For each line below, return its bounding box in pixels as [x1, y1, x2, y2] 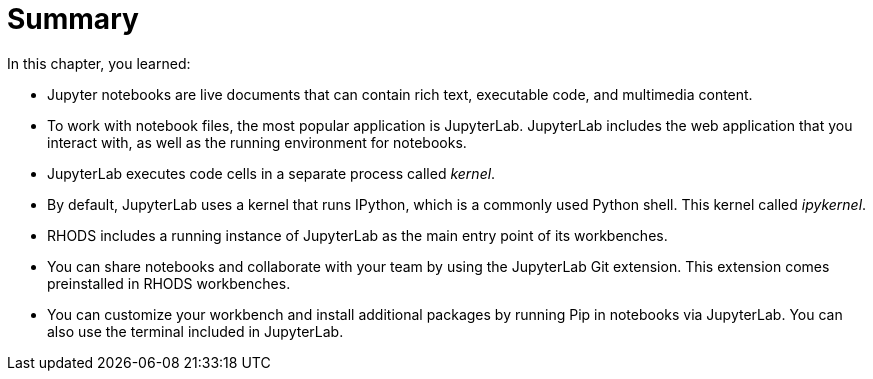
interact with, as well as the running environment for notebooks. [47, 133, 467, 151]
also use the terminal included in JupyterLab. [47, 322, 344, 340]
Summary [7, 2, 139, 36]
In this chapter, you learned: [7, 54, 191, 72]
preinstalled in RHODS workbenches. [47, 274, 291, 292]
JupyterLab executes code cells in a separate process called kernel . [47, 164, 496, 182]
